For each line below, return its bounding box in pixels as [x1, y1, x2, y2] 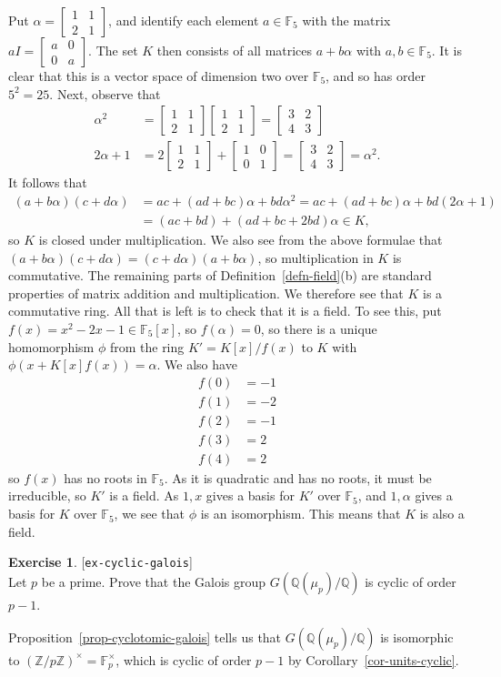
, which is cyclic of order [115, 650, 252, 669]
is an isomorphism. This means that [200, 504, 401, 523]
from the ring [109, 337, 185, 356]
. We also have [156, 355, 237, 374]
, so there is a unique [260, 318, 377, 338]
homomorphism [8, 337, 95, 356]
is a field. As [109, 486, 179, 505]
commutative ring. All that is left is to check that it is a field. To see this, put [8, 301, 442, 320]
